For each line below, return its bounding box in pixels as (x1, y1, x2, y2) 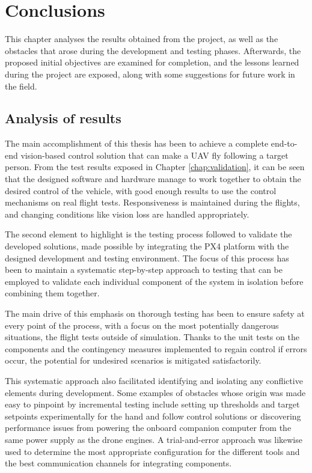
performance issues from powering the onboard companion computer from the (5, 421, 292, 434)
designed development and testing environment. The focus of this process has (5, 251, 289, 264)
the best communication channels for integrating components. (5, 457, 232, 469)
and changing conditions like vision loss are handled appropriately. (5, 207, 249, 220)
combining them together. (5, 287, 100, 299)
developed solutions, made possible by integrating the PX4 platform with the (5, 240, 289, 252)
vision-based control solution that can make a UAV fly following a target (20, 148, 289, 161)
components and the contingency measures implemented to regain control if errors (5, 342, 307, 355)
